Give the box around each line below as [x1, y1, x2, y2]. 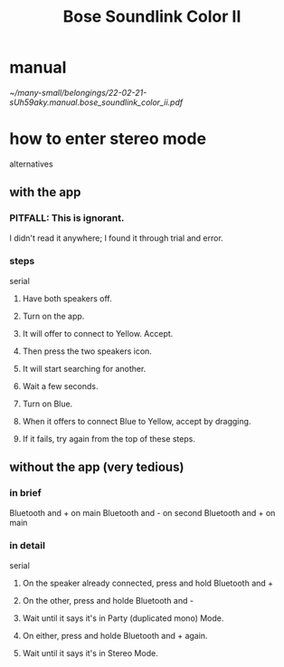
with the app [9, 185, 81, 200]
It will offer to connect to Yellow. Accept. [22, 328, 174, 338]
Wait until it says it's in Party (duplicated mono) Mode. [22, 613, 224, 624]
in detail [9, 539, 45, 552]
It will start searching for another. [22, 363, 147, 374]
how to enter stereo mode [9, 129, 206, 149]
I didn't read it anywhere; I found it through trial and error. [9, 233, 223, 243]
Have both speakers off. [22, 292, 113, 304]
